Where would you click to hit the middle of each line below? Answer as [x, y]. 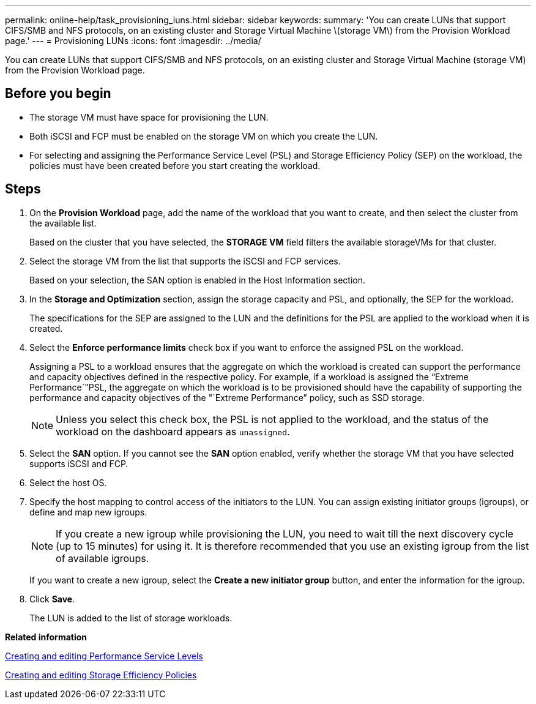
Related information [46, 637]
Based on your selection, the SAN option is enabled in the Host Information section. [198, 280]
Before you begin [58, 94]
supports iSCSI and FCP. [79, 463]
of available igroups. [102, 558]
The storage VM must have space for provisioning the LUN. [149, 117]
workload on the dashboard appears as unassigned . [173, 431]
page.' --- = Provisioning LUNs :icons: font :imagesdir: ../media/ [133, 41]
